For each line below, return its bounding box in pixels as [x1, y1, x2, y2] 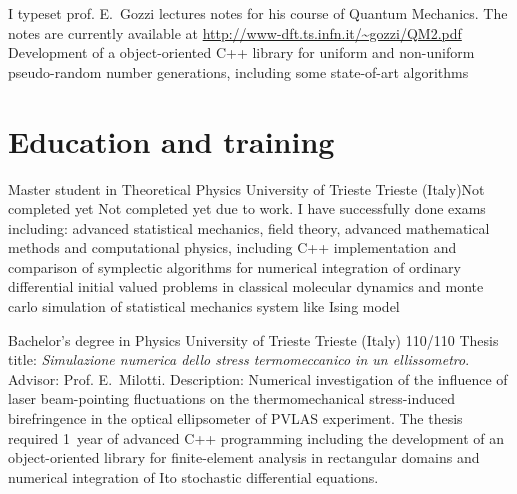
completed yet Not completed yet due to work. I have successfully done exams [8, 198, 486, 219]
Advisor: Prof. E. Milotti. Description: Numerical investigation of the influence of [8, 368, 508, 389]
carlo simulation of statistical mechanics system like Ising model [8, 296, 400, 317]
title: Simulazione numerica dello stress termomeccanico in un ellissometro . [8, 349, 470, 370]
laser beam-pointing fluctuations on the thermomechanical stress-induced [8, 388, 455, 409]
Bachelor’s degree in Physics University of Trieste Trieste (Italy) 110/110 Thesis [8, 329, 499, 350]
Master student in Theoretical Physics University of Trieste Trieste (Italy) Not [8, 178, 485, 199]
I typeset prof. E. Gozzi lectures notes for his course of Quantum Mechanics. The [8, 3, 508, 23]
